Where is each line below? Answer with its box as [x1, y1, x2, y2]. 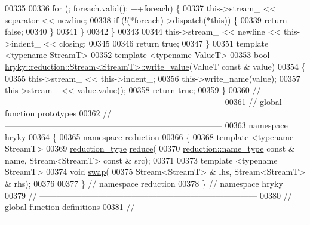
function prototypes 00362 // [5, 107, 112, 119]
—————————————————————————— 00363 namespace [5, 118, 288, 131]
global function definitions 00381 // [5, 201, 135, 213]
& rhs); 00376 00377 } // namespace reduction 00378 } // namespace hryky [5, 177, 283, 189]
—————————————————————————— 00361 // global [5, 95, 282, 107]
